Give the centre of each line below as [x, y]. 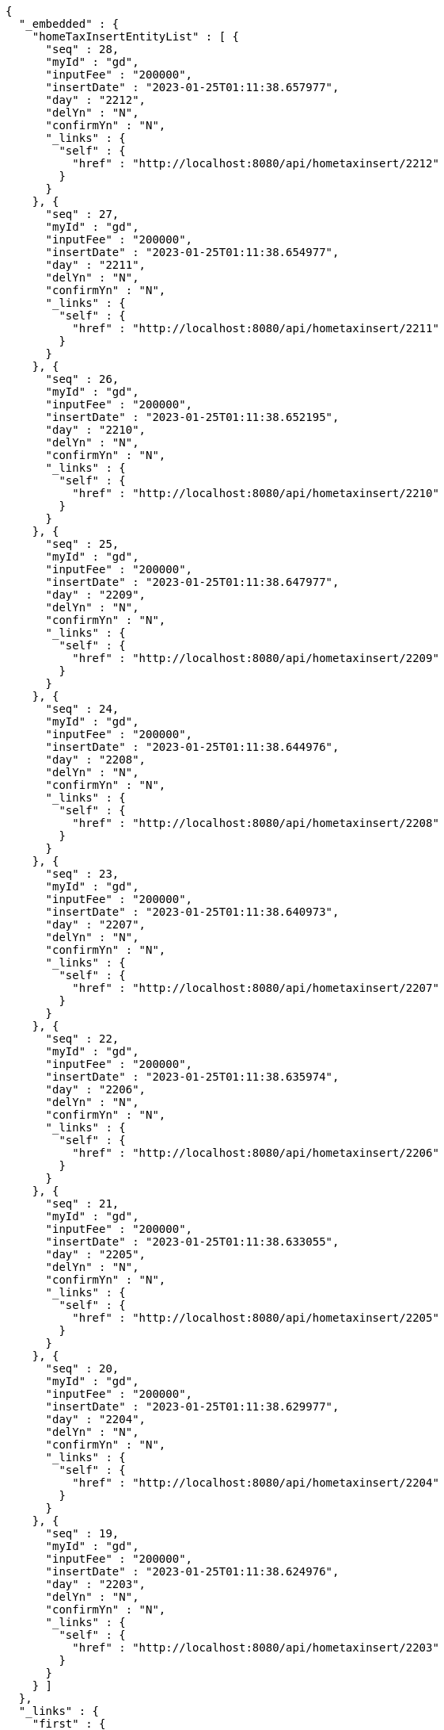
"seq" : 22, [82, 1039]
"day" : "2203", [96, 1584]
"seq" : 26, [82, 379]
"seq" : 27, [82, 214]
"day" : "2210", [96, 430]
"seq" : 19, [82, 1533]
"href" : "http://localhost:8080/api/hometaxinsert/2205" [256, 1318]
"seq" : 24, [82, 709]
